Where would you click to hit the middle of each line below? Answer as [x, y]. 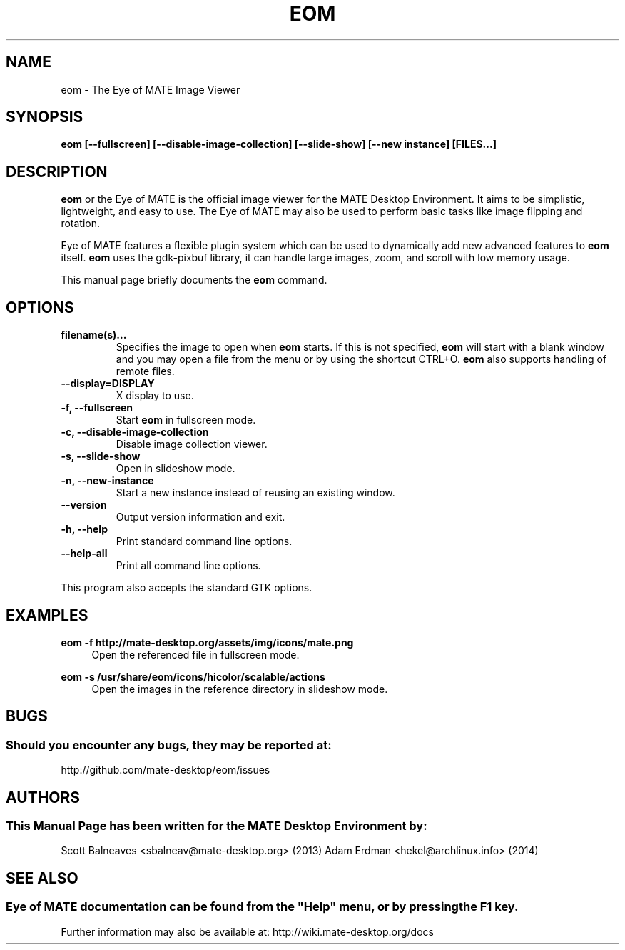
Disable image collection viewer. [192, 444]
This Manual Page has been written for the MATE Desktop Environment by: [217, 826]
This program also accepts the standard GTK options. [187, 588]
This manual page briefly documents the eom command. [194, 280]
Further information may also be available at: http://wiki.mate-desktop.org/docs [247, 931]
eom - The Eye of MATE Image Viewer [151, 89]
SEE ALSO [42, 878]
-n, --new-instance [107, 481]
